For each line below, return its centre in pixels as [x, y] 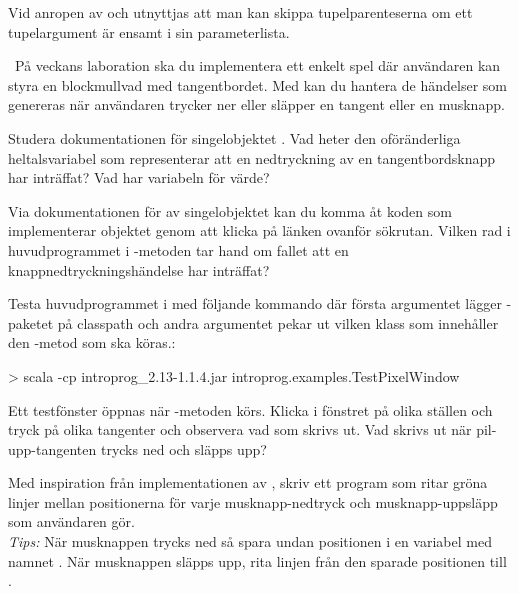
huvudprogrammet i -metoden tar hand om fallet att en [178, 249]
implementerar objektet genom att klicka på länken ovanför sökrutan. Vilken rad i [259, 230]
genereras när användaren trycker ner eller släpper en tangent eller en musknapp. [256, 104]
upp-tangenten [52, 448]
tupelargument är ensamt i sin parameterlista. [149, 31]
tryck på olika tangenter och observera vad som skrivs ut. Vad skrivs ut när [240, 429]
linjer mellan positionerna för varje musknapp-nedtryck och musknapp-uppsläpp [253, 501]
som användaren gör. [71, 521]
